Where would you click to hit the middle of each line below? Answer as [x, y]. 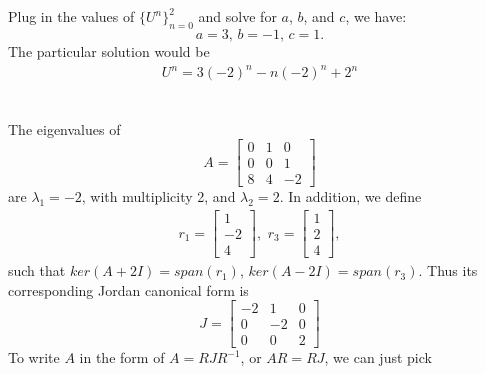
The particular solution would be [109, 51]
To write [34, 357]
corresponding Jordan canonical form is [128, 289]
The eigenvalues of [64, 128]
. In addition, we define [350, 196]
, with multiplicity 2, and [158, 196]
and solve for [237, 16]
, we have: [376, 16]
